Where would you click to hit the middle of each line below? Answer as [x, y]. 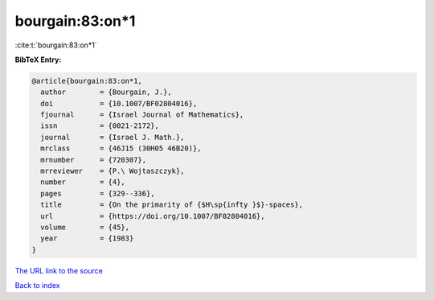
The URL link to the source [59, 270]
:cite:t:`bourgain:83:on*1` [56, 45]
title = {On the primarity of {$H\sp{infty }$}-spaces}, [172, 205]
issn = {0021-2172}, [100, 126]
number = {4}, [83, 182]
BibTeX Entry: [38, 60]
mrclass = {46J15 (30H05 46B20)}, [121, 148]
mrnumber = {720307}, [94, 160]
